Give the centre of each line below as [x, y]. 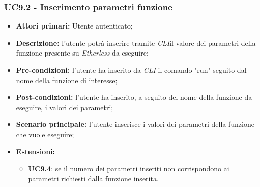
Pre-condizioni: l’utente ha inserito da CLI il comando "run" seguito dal [131, 70]
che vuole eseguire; [45, 134]
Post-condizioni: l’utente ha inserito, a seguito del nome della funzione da [134, 97]
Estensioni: [36, 151]
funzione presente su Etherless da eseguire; [82, 53]
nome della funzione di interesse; [67, 80]
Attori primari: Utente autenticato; [74, 26]
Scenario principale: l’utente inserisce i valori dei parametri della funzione [135, 124]
